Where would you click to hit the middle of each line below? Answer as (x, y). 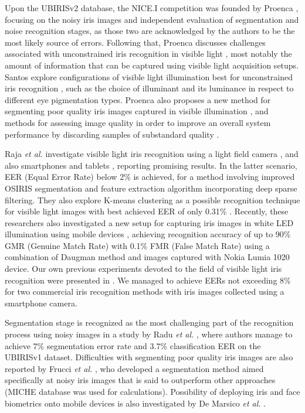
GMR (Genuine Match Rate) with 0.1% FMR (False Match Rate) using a (137, 245)
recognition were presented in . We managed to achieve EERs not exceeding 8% (148, 280)
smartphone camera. (41, 303)
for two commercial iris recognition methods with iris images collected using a (145, 291)
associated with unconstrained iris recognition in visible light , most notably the (148, 54)
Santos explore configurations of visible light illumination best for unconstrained (149, 76)
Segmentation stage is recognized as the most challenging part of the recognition (149, 322)
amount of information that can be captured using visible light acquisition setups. (152, 65)
